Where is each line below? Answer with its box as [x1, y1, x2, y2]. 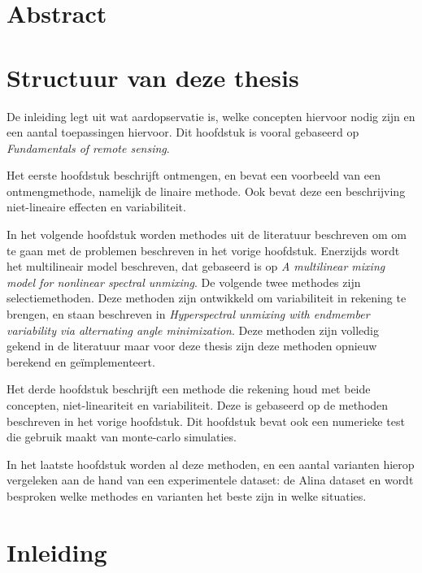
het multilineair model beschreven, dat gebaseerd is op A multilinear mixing [7, 258, 385, 275]
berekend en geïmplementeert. [7, 353, 155, 370]
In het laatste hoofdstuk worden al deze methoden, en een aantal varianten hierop [7, 455, 415, 472]
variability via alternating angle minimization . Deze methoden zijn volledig [7, 321, 380, 338]
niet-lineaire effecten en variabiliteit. [7, 198, 186, 215]
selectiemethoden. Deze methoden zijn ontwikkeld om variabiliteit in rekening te [7, 289, 407, 306]
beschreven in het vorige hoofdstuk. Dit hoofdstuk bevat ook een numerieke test [7, 412, 405, 429]
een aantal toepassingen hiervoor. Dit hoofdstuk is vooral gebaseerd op [7, 124, 359, 141]
